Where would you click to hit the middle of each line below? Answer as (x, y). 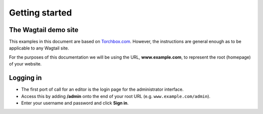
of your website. (25, 64)
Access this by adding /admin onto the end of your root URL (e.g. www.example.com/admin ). (116, 96)
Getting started (40, 13)
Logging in (26, 78)
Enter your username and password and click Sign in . (75, 103)
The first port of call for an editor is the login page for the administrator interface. (102, 89)
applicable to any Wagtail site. (39, 48)
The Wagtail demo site (44, 30)
